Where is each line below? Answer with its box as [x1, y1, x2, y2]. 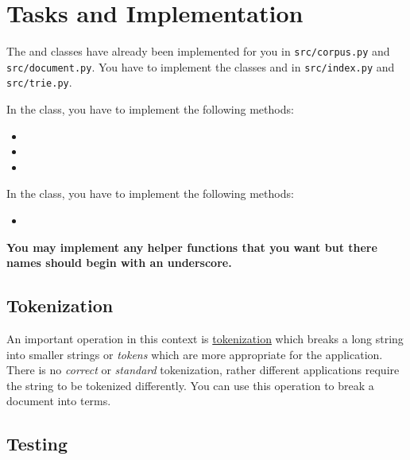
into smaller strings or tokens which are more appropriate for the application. [6, 346, 383, 362]
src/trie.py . [6, 74, 72, 91]
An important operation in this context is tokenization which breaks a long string [6, 331, 404, 347]
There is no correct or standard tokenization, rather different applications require [6, 361, 400, 378]
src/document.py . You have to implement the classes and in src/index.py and [6, 58, 395, 75]
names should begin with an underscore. [6, 254, 232, 271]
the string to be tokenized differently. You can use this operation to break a [6, 377, 374, 393]
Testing [6, 431, 68, 456]
